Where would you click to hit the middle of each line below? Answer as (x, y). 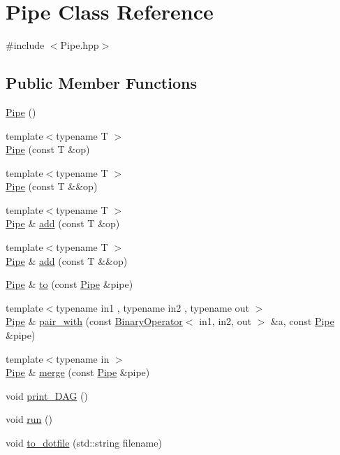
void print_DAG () (47, 395)
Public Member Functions (101, 83)
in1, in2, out (225, 321)
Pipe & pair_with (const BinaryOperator (94, 321)
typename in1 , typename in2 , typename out (153, 307)
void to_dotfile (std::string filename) (84, 443)
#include (25, 45)
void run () (29, 419)
